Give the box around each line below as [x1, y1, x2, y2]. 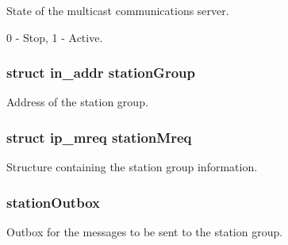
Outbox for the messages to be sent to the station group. [6, 224, 283, 240]
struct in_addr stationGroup [6, 63, 195, 82]
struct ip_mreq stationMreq [6, 127, 192, 147]
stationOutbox [6, 192, 100, 212]
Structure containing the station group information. [6, 159, 258, 175]
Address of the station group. [6, 94, 148, 110]
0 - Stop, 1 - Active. [6, 29, 103, 45]
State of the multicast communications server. [6, 2, 229, 18]
